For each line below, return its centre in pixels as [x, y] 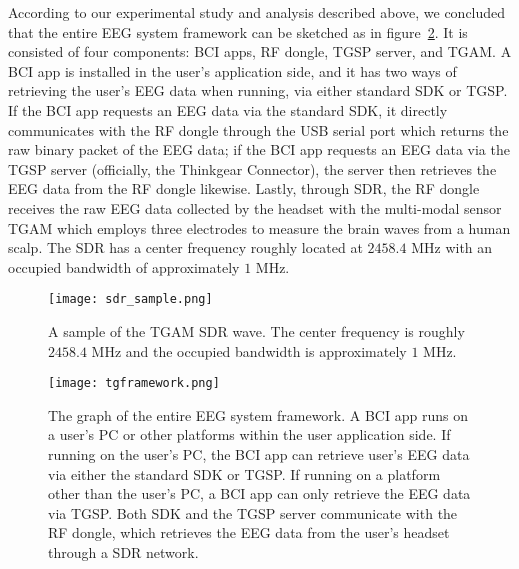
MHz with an [452, 247]
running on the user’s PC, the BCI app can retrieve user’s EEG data [259, 454]
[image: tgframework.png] [134, 383]
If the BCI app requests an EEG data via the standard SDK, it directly [228, 109]
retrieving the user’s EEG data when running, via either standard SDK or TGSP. [258, 90]
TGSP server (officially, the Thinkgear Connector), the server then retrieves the [252, 168]
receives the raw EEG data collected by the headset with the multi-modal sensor [255, 207]
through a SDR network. [123, 551]
